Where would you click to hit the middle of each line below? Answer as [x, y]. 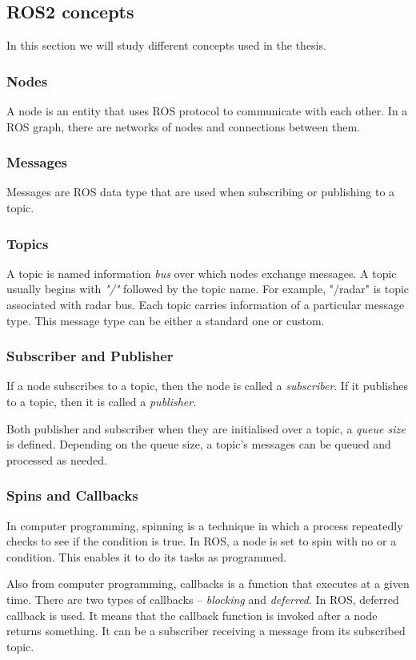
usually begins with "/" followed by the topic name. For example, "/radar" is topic [208, 289]
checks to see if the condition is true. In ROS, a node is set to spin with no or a [202, 541]
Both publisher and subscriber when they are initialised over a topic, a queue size [206, 428]
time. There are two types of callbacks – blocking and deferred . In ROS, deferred [203, 599]
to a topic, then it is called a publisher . [102, 402]
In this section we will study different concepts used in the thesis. [166, 45]
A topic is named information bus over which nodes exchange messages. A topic [202, 273]
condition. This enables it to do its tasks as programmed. [147, 556]
